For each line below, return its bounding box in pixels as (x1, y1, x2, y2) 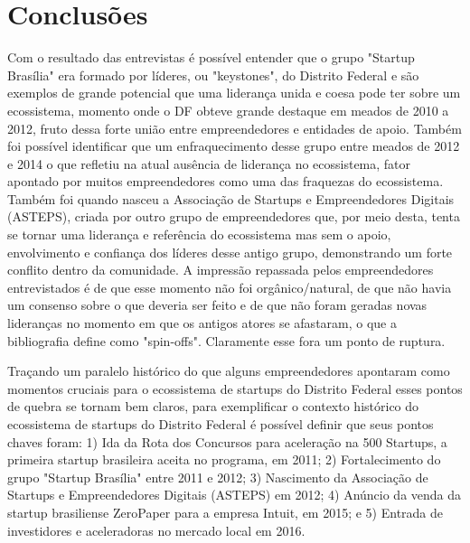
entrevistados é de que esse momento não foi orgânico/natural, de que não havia (7, 277, 452, 296)
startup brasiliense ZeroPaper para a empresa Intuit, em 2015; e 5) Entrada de (7, 502, 444, 521)
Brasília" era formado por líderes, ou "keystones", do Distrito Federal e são (7, 65, 419, 84)
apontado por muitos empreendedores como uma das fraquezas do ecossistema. (7, 172, 444, 191)
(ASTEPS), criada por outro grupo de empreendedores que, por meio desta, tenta (7, 207, 460, 226)
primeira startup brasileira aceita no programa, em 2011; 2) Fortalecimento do (7, 450, 441, 469)
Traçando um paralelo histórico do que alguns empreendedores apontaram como (7, 361, 450, 380)
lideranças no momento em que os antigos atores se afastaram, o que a (7, 314, 398, 332)
